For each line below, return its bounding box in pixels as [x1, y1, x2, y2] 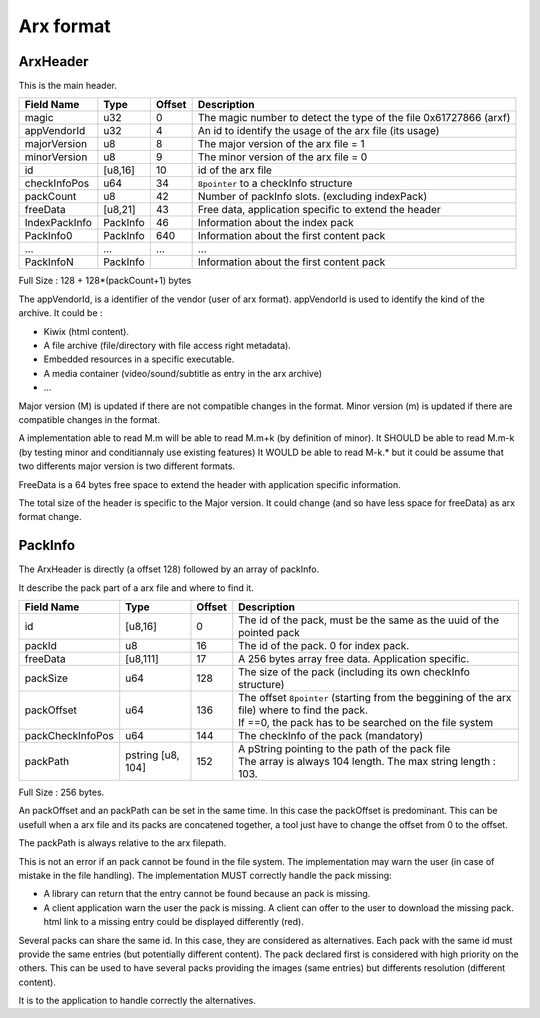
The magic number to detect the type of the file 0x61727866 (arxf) [197, 111, 511, 125]
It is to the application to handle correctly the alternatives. [18, 995, 257, 1007]
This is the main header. [18, 80, 118, 92]
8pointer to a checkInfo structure [197, 176, 353, 190]
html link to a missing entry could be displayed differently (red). [43, 916, 304, 928]
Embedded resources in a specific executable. [43, 353, 235, 365]
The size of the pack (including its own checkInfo [238, 665, 470, 679]
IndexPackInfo [24, 216, 92, 230]
